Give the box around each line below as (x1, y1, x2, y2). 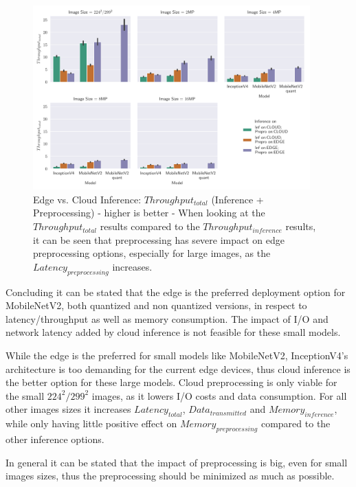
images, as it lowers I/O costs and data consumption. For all (91, 388, 347, 403)
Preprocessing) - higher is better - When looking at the (33, 205, 265, 220)
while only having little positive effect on (5, 416, 177, 431)
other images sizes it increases (5, 402, 131, 416)
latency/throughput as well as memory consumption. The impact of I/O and (5, 311, 329, 326)
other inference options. (5, 431, 104, 446)
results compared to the (100, 219, 200, 234)
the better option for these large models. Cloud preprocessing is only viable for (5, 375, 337, 389)
